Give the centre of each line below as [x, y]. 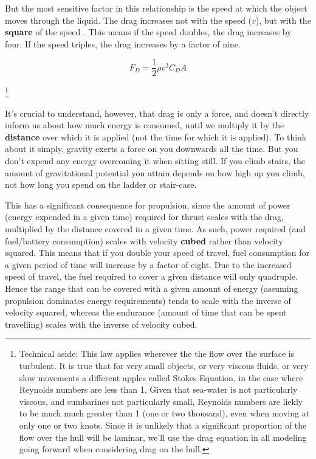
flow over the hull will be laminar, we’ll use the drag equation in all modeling [163, 437]
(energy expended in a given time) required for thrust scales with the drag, [144, 217]
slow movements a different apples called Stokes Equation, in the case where [161, 377]
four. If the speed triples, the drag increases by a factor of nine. [123, 43]
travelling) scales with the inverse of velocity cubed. [101, 324]
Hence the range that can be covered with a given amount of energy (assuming [152, 288]
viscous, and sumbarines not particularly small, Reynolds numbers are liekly [161, 401]
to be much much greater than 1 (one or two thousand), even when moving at [164, 413]
